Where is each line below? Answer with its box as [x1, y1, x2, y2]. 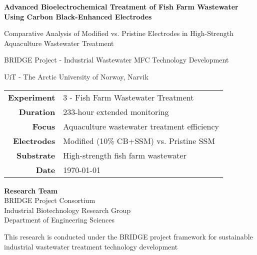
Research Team [4, 185, 58, 195]
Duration [18, 105, 55, 117]
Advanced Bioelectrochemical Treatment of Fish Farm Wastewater [4, 1, 238, 11]
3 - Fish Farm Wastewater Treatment [63, 91, 194, 103]
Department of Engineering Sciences [4, 214, 115, 225]
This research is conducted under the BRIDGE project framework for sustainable [4, 231, 253, 241]
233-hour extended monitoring [63, 105, 169, 117]
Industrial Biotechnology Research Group [4, 204, 131, 215]
